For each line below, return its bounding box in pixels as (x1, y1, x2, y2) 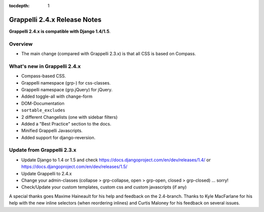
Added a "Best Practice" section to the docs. (21, 121, 111, 127)
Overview (9, 41, 33, 47)
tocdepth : (9, 3, 30, 8)
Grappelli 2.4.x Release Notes (9, 15, 102, 24)
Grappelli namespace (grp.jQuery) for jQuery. (21, 86, 112, 92)
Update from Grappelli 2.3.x (9, 147, 77, 153)
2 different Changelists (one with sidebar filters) (21, 114, 118, 120)
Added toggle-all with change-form (21, 93, 93, 100)
